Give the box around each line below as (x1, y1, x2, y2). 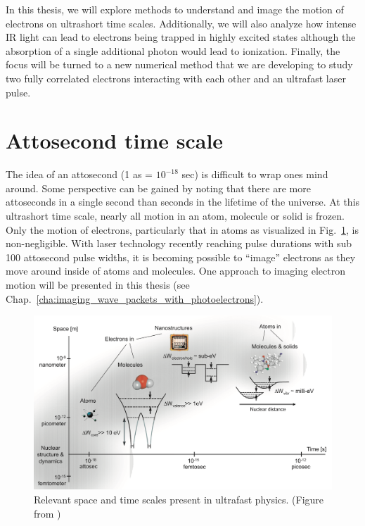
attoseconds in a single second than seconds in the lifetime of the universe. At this (6, 194, 360, 209)
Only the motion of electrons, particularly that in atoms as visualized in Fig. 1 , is (6, 222, 359, 237)
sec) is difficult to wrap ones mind (181, 167, 328, 182)
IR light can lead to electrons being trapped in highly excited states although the (6, 30, 356, 44)
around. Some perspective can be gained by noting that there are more (6, 180, 311, 195)
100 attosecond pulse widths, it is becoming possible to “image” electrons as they (6, 249, 356, 264)
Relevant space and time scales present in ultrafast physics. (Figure (34, 492, 324, 506)
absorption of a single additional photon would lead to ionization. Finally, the (6, 43, 340, 58)
